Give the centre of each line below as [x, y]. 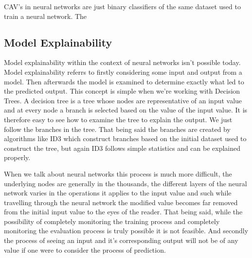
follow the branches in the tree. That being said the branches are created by [117, 129]
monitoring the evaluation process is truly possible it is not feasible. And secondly [126, 231]
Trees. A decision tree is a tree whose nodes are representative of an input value [123, 100]
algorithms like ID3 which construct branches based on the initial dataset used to [125, 138]
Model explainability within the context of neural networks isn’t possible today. [122, 62]
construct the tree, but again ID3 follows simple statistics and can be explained [122, 148]
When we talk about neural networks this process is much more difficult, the [118, 173]
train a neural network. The [45, 16]
